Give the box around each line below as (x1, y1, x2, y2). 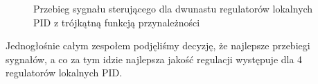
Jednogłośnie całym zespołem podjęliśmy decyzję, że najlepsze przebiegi (6, 38, 310, 53)
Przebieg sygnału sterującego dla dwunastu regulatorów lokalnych (33, 1, 313, 15)
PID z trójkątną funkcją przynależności (33, 15, 200, 29)
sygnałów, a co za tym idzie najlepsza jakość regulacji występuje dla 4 (6, 51, 303, 66)
